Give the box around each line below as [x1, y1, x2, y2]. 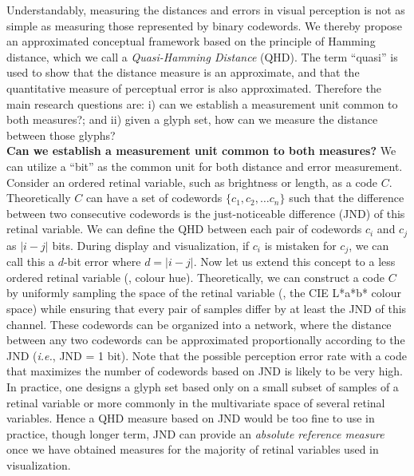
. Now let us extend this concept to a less [193, 253, 396, 270]
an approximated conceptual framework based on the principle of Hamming [6, 33, 376, 50]
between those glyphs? [6, 126, 116, 143]
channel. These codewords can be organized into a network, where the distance [6, 315, 392, 332]
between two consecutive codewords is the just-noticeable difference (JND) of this [6, 204, 405, 221]
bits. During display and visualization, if [52, 236, 250, 253]
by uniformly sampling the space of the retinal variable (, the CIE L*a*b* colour [6, 284, 401, 301]
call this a [6, 253, 54, 270]
